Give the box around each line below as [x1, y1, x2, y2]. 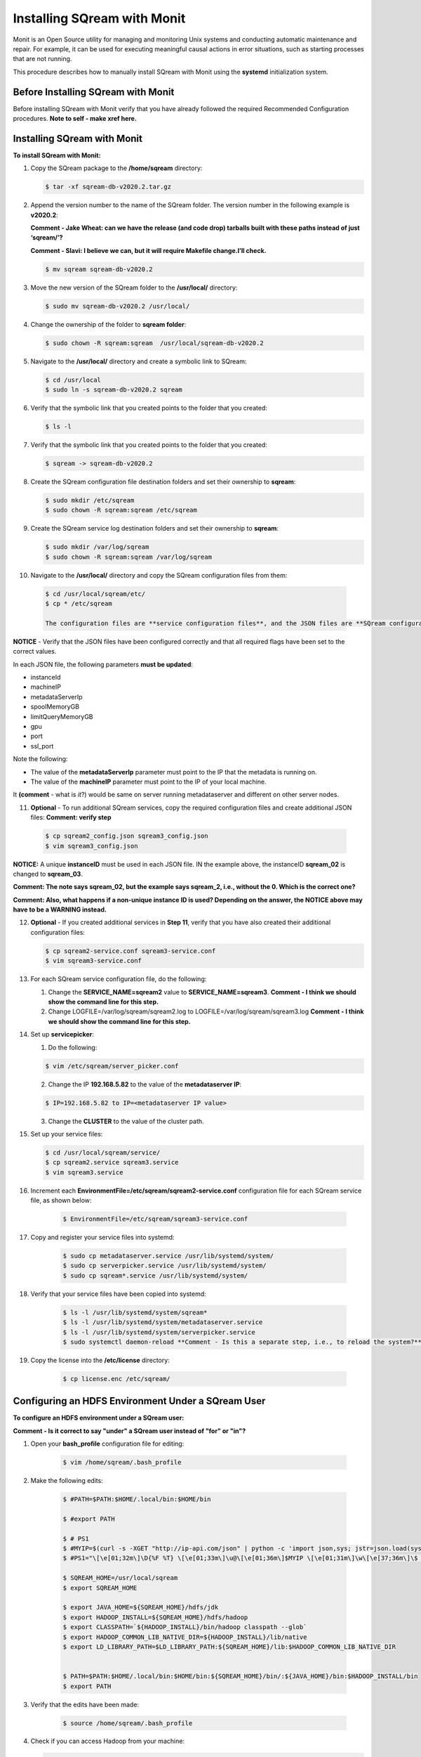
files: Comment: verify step [30, 813, 112, 822]
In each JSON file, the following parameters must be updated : [13, 660, 193, 668]
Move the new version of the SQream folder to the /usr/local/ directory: [30, 283, 238, 292]
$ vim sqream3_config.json [45, 842, 138, 850]
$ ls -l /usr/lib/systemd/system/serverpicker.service [62, 1328, 255, 1336]
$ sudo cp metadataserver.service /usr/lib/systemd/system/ [62, 1252, 274, 1259]
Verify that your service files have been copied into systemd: [30, 1290, 206, 1298]
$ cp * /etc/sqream [45, 599, 112, 608]
